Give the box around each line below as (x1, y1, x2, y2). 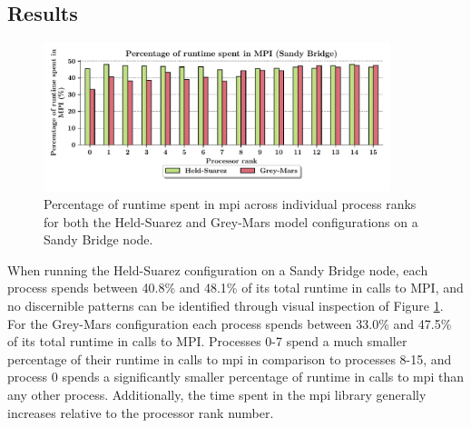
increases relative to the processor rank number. (7, 403, 274, 422)
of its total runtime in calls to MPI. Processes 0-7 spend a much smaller (7, 332, 407, 351)
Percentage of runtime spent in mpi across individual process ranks (44, 194, 417, 214)
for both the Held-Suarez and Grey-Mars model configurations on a (44, 212, 418, 231)
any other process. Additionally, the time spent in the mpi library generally (7, 384, 427, 403)
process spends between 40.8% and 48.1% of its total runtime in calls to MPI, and (7, 278, 464, 297)
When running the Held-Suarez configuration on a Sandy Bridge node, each (7, 260, 428, 279)
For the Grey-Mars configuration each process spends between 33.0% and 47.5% (7, 314, 452, 333)
